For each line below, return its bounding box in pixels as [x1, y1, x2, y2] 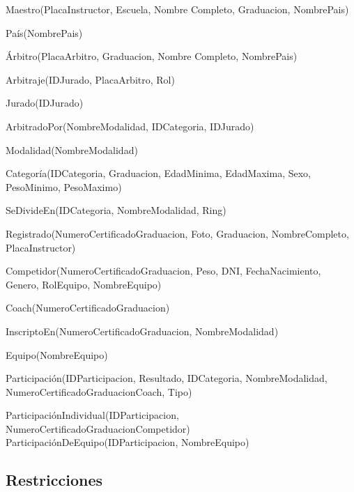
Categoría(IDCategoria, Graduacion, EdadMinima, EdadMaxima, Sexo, [6, 166, 311, 180]
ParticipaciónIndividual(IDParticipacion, [6, 408, 179, 422]
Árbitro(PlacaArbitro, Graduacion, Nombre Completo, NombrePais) [6, 49, 298, 63]
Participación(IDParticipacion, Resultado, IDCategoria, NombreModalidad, [6, 371, 328, 385]
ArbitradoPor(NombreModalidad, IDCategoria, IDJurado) [6, 118, 254, 133]
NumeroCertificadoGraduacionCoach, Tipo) [6, 384, 192, 399]
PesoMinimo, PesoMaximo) [6, 179, 122, 194]
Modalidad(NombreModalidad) [6, 142, 138, 157]
